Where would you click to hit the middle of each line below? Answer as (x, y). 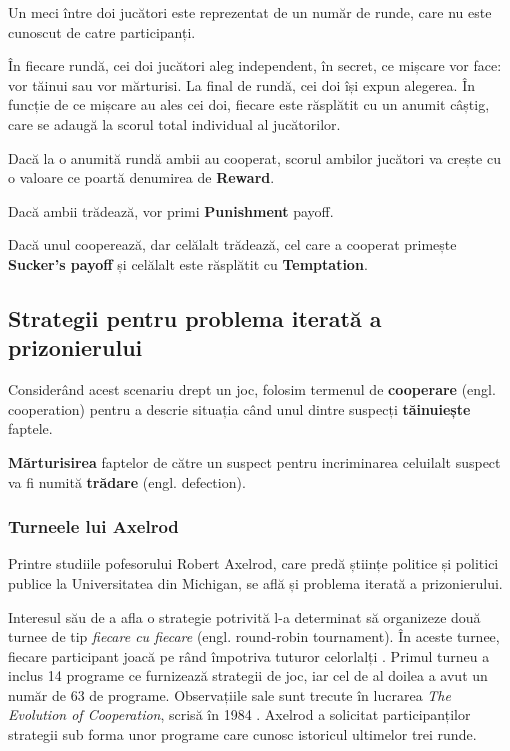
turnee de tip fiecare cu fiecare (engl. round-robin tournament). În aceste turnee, (254, 636)
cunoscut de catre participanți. (102, 31)
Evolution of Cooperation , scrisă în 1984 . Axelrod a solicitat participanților (239, 714)
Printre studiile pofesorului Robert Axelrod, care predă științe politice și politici (253, 563)
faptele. (30, 428)
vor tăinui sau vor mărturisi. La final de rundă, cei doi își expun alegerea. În (241, 84)
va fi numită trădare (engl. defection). (127, 481)
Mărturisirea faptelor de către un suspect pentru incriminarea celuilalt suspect (254, 461)
